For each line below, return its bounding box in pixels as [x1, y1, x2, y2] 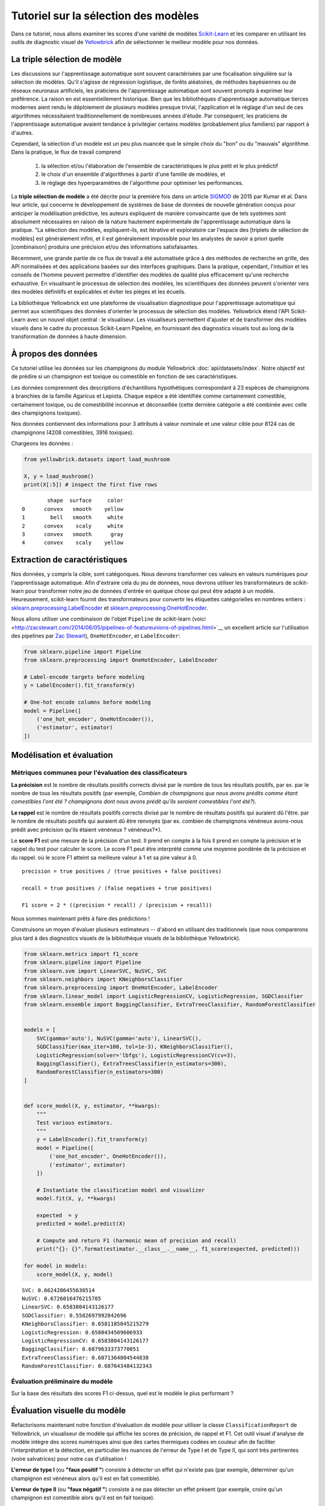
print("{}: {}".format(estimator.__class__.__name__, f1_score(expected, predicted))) [36, 1246, 300, 1252]
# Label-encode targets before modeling [23, 673, 144, 681]
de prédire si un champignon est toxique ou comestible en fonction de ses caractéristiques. [11, 373, 238, 380]
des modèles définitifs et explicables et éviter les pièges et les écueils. [11, 288, 186, 295]
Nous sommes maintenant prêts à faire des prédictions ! [11, 915, 150, 922]
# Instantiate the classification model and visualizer [36, 1187, 205, 1193]
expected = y [36, 1211, 78, 1219]
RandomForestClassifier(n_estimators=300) [36, 1069, 164, 1075]
